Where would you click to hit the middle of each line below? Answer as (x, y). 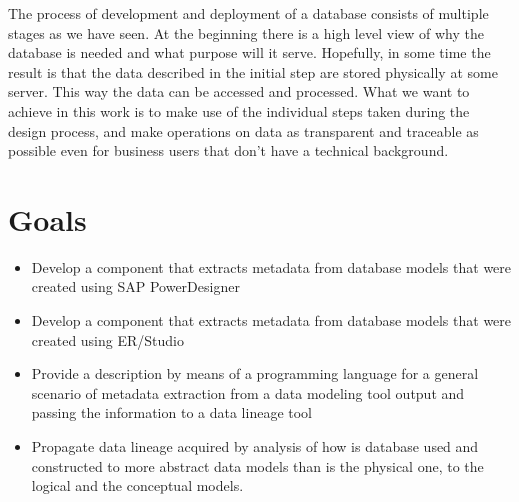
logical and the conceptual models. (137, 485)
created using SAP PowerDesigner (135, 286)
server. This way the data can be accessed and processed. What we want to (239, 91)
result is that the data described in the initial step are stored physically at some (253, 71)
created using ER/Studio (107, 339)
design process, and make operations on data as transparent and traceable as (243, 130)
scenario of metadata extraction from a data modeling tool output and (248, 392)
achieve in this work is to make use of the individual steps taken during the (239, 110)
